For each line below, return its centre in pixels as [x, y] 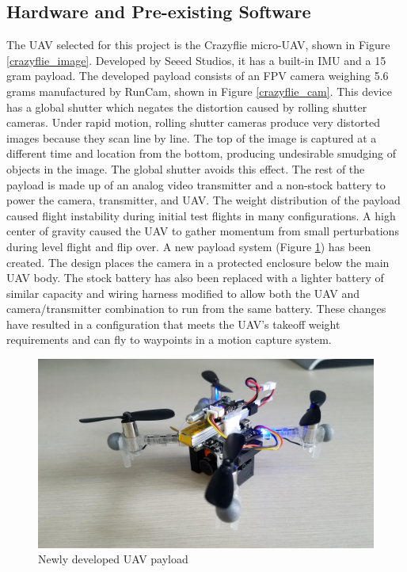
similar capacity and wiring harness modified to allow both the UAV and [183, 293]
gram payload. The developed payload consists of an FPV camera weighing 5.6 [198, 76]
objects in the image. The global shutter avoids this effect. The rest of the [186, 168]
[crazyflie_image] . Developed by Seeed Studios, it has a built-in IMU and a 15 [196, 60]
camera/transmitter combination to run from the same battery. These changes [196, 309]
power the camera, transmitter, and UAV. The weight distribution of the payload [203, 200]
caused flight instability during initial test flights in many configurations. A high [201, 215]
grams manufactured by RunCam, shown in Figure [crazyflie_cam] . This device [199, 91]
